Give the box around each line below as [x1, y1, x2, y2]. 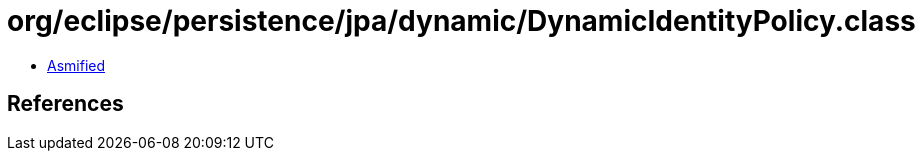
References [7, 91, 124, 117]
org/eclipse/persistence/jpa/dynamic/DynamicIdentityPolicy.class [7, 4, 916, 38]
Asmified [47, 56, 106, 74]
